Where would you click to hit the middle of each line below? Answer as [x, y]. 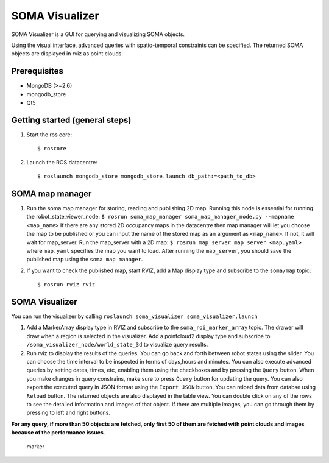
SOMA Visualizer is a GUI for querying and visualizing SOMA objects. [98, 34]
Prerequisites [37, 71]
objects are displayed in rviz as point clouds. [67, 54]
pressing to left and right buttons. [69, 413]
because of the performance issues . [58, 433]
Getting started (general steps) [71, 120]
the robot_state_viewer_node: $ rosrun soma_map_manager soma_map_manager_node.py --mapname [160, 217]
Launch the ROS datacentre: [62, 162]
